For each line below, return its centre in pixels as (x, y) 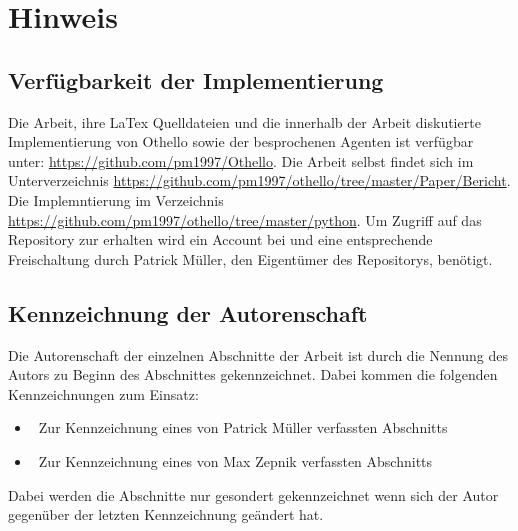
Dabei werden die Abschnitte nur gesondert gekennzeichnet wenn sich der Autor (253, 494)
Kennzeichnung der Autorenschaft (188, 312)
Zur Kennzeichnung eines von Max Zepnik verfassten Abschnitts (235, 460)
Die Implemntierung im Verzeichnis (116, 199)
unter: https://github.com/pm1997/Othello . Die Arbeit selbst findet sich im (241, 160)
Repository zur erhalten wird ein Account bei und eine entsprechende (220, 239)
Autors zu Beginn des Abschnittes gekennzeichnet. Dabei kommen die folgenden (253, 374)
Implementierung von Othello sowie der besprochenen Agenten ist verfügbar (241, 141)
